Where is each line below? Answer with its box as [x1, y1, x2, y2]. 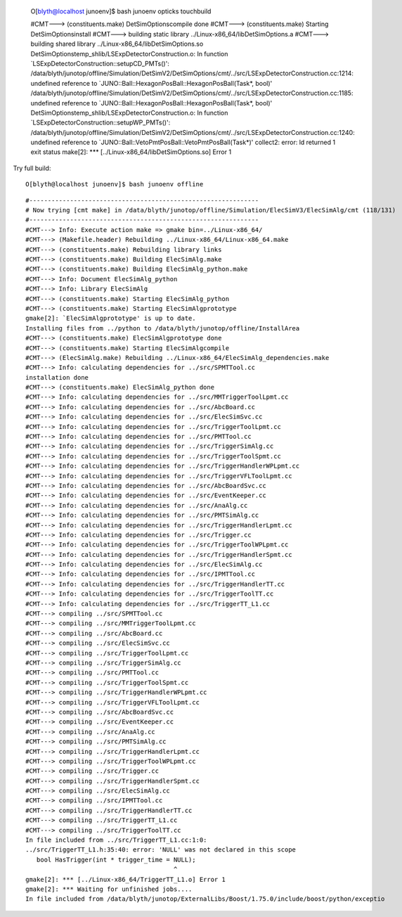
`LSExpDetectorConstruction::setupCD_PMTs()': [30, 59, 170, 68]
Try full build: [13, 164, 51, 172]
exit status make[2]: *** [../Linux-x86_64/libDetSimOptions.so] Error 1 [30, 148, 232, 156]
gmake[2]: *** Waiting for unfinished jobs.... [25, 885, 193, 893]
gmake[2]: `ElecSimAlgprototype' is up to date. [25, 314, 196, 323]
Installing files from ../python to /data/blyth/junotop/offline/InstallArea [25, 324, 300, 332]
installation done [25, 373, 89, 381]
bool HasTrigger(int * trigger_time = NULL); [36, 855, 196, 864]
